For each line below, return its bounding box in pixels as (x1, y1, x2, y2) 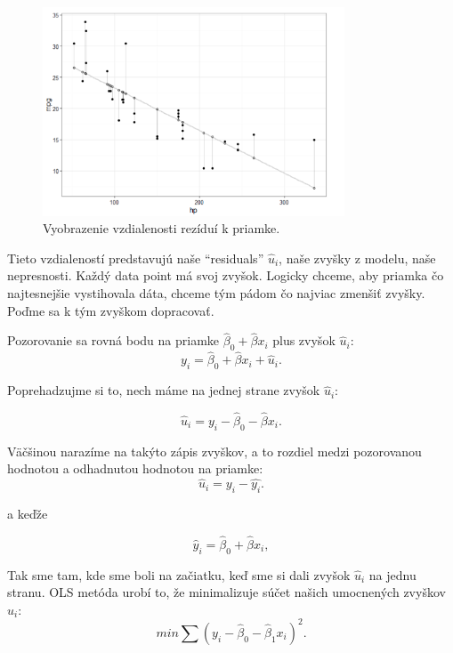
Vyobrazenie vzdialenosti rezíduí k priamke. (43, 219, 280, 238)
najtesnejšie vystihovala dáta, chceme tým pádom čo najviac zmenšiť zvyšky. (7, 283, 425, 302)
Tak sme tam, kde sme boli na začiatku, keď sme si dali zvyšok (7, 565, 351, 584)
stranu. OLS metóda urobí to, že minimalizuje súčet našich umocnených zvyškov (7, 583, 446, 601)
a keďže (7, 504, 48, 522)
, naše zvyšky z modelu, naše (279, 248, 436, 267)
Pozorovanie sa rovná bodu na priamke (7, 331, 220, 350)
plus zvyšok (272, 331, 336, 350)
